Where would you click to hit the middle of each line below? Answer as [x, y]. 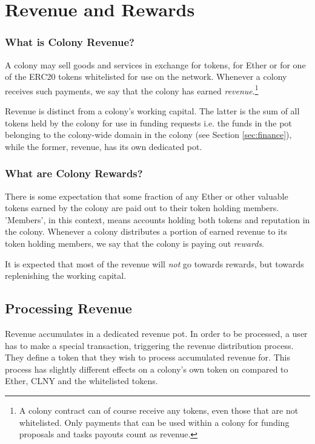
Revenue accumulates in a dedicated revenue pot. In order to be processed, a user [156, 333]
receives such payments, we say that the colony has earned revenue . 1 [132, 90]
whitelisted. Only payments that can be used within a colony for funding [154, 422]
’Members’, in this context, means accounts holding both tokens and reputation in [157, 219]
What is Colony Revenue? [70, 42]
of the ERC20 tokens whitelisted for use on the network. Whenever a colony [146, 77]
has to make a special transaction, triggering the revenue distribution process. [149, 345]
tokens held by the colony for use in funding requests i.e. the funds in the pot [148, 122]
